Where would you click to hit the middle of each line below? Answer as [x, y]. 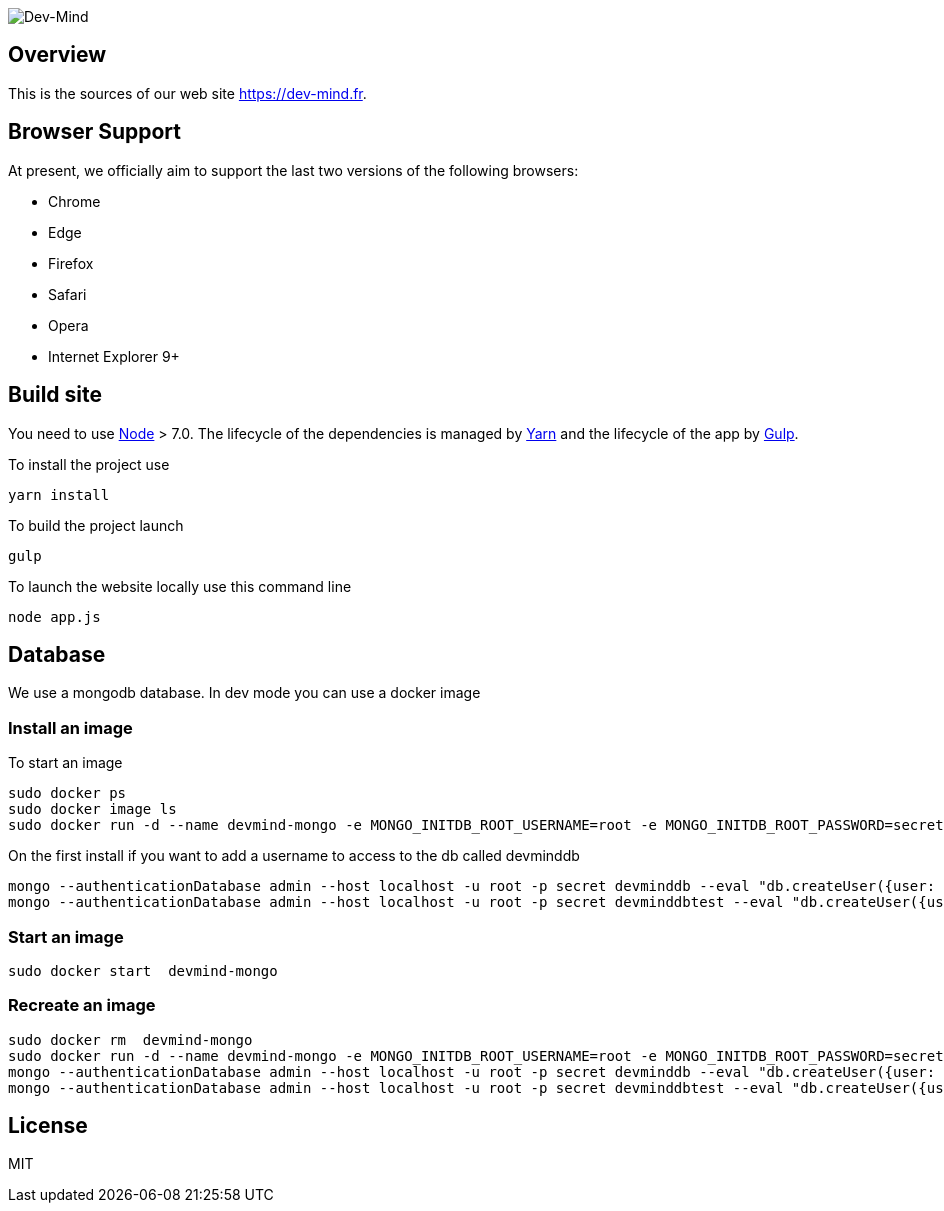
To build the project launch [96, 525]
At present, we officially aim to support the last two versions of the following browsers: [293, 170]
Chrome [74, 201]
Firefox [71, 263]
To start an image [65, 763]
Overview [57, 55]
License [48, 1126]
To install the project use [89, 464]
